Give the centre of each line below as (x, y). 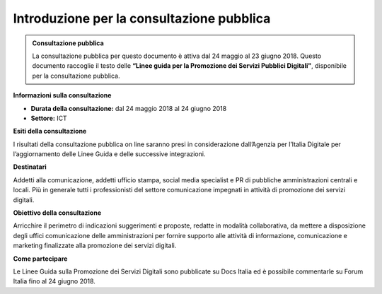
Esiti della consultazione (50, 131)
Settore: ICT (49, 118)
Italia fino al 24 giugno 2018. (54, 281)
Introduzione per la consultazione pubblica (142, 18)
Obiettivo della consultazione (57, 213)
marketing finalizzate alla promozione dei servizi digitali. (95, 246)
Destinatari (30, 167)
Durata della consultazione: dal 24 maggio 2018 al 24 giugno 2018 (129, 108)
